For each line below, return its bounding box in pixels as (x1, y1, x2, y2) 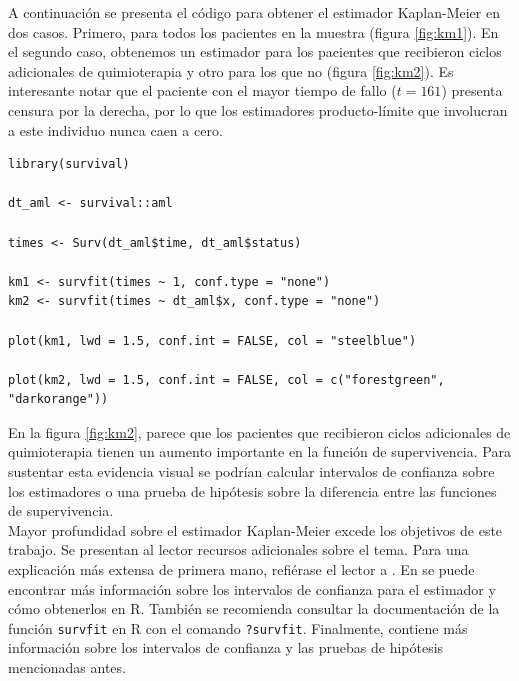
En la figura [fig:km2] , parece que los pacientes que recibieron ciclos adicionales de (8, 421, 511, 442)
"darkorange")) (8, 392, 109, 407)
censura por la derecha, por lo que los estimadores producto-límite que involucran (8, 99, 508, 120)
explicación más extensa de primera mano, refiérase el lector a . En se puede (8, 559, 475, 580)
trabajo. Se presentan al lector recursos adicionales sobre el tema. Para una (8, 539, 469, 560)
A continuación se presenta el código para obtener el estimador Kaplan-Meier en (8, 2, 500, 22)
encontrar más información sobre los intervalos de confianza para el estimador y (8, 578, 496, 599)
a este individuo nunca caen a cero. (8, 119, 223, 140)
